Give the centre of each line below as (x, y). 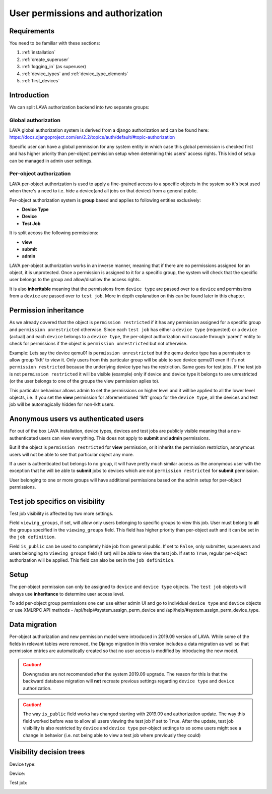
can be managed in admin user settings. (51, 161)
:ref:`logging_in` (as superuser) (54, 67)
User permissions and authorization (86, 13)
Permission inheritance (47, 310)
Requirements (32, 31)
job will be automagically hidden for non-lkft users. (62, 404)
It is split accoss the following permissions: (54, 233)
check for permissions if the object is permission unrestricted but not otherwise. (98, 344)
